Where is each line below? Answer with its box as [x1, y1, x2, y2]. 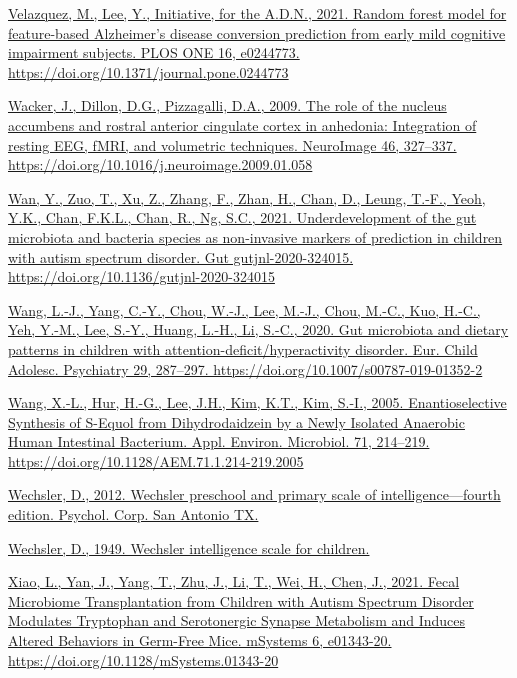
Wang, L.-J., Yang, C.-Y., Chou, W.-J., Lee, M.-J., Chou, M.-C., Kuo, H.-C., [8, 299, 481, 320]
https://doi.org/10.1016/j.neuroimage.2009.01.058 [8, 154, 313, 175]
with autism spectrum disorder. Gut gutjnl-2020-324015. [8, 246, 354, 267]
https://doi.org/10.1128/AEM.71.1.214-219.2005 [8, 450, 304, 471]
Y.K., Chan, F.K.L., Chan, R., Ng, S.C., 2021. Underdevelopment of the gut [8, 207, 477, 228]
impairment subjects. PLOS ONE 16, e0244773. [8, 42, 300, 63]
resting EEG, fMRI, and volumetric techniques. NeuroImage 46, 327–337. [8, 134, 457, 155]
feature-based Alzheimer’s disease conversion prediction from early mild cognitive [8, 22, 506, 43]
